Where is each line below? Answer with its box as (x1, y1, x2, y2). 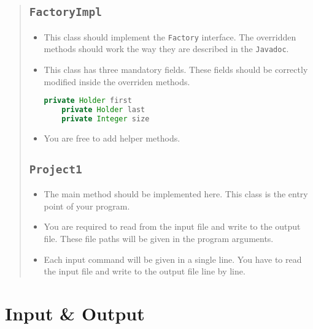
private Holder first (44, 96, 132, 105)
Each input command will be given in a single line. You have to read (44, 252, 302, 265)
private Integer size (61, 115, 150, 124)
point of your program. (44, 199, 130, 212)
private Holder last (61, 105, 145, 115)
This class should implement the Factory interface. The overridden (44, 30, 296, 43)
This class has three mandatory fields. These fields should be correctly (44, 63, 308, 76)
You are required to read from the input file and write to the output (44, 220, 301, 233)
